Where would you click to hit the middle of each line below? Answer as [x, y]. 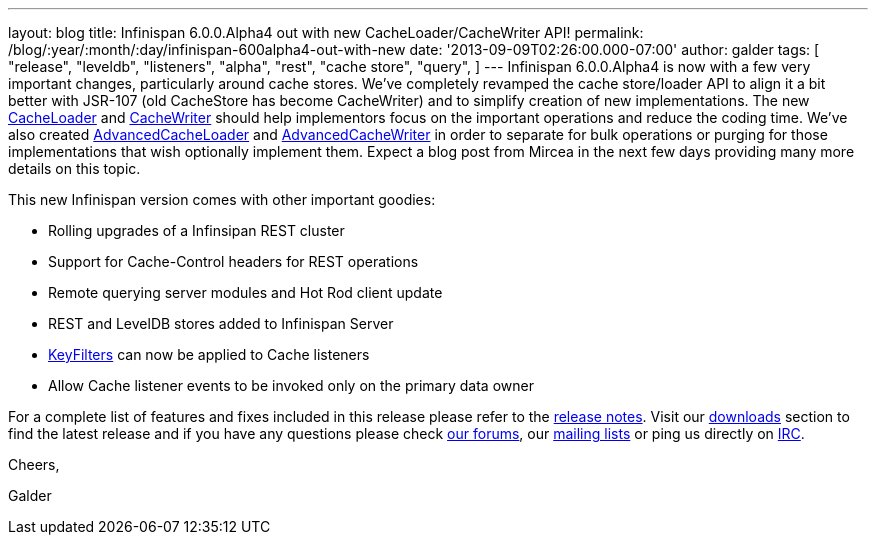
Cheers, [34, 464]
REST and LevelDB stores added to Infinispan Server [221, 323]
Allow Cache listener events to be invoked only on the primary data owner [291, 385]
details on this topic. [74, 168]
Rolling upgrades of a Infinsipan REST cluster [196, 230]
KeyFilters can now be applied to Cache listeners [209, 354]
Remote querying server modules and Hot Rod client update [245, 292]
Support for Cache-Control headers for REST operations [233, 261]
